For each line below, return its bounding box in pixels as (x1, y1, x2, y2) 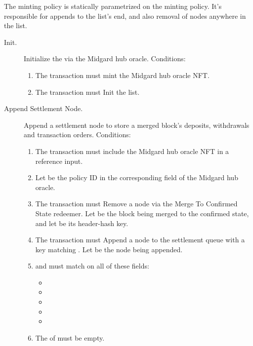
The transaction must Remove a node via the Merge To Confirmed (35, 198, 238, 209)
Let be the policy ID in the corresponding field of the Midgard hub (35, 172, 238, 183)
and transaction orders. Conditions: (24, 129, 131, 140)
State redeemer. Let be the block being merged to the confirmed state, (35, 208, 249, 218)
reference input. (35, 155, 83, 166)
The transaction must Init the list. (35, 86, 140, 97)
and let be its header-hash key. (35, 218, 128, 228)
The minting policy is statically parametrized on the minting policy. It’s (4, 1, 222, 11)
